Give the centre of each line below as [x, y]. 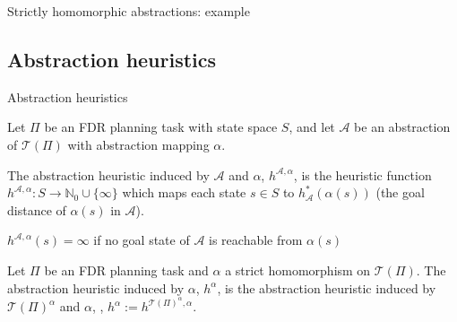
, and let [312, 127]
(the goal [400, 192]
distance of [37, 209]
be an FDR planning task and [126, 270]
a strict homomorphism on [298, 270]
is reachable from [256, 240]
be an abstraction [402, 127]
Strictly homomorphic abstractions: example [129, 11]
